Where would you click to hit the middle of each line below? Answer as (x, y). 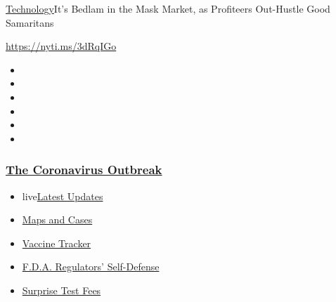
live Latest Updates (63, 196)
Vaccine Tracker (57, 243)
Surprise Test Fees (62, 290)
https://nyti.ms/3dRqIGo (61, 46)
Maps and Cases (57, 219)
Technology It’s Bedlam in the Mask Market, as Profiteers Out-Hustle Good (168, 8)
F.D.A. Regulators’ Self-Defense (91, 267)
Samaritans (30, 22)
